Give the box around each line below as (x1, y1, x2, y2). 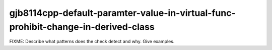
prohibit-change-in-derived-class (9, 21, 155, 32)
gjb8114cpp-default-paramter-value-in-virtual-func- (9, 7, 236, 18)
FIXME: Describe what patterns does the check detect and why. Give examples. (9, 39, 175, 45)
